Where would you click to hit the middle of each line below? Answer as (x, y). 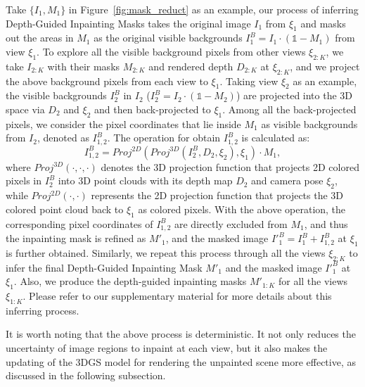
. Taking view (249, 81)
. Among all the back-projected (289, 109)
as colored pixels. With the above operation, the (242, 209)
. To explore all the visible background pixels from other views (171, 51)
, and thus (326, 223)
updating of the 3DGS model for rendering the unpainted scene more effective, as (181, 361)
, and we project (325, 66)
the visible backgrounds (56, 95)
